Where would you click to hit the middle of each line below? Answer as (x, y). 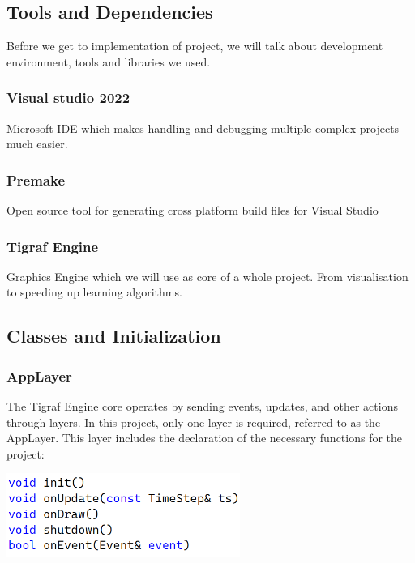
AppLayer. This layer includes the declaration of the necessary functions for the (205, 438)
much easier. (37, 144)
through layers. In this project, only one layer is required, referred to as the (194, 422)
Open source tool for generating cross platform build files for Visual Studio (193, 210)
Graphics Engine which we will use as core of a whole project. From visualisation (207, 276)
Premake (36, 179)
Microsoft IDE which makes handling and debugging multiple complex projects (203, 128)
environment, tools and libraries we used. (109, 61)
